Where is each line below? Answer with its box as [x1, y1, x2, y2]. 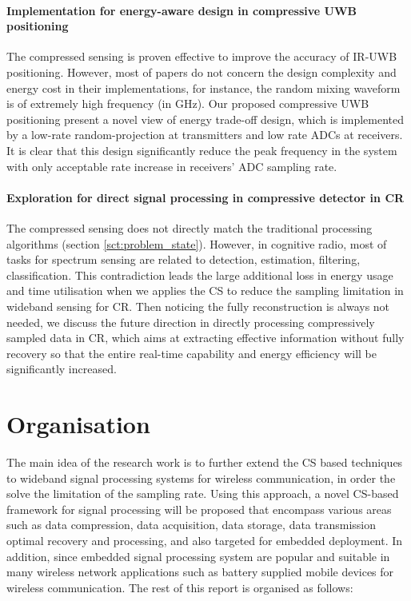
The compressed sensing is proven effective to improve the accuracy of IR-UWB [6, 48, 397, 65]
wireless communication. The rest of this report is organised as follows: [6, 579, 353, 595]
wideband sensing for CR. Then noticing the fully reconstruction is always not [6, 297, 390, 314]
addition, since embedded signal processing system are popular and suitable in [6, 547, 390, 564]
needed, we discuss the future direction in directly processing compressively [6, 313, 375, 330]
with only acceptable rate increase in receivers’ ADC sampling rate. [6, 157, 337, 174]
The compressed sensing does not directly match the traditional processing [6, 219, 373, 236]
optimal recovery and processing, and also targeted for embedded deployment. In [6, 531, 403, 548]
